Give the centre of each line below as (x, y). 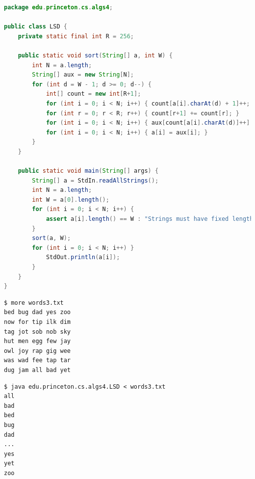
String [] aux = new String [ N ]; (83, 75)
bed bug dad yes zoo (38, 312)
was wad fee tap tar (38, 360)
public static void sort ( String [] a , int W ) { (95, 55)
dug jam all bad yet (38, 370)
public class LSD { (36, 27)
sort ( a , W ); (51, 238)
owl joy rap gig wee (38, 351)
